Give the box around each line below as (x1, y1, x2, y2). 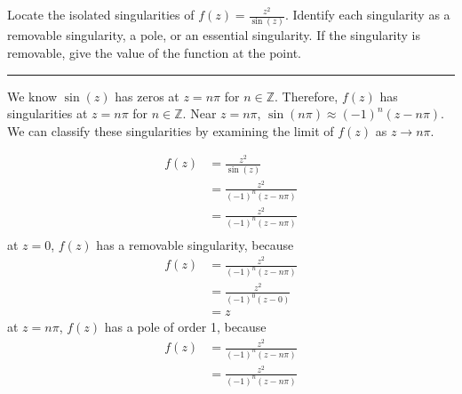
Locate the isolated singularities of (7, 5, 195, 23)
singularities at (7, 104, 88, 123)
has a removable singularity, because (96, 235, 294, 253)
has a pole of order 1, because (104, 318, 267, 336)
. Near (182, 104, 217, 123)
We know (7, 86, 57, 105)
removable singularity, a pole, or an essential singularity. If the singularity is (7, 26, 421, 44)
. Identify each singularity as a (284, 5, 450, 23)
